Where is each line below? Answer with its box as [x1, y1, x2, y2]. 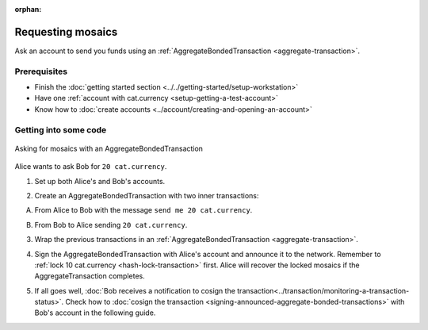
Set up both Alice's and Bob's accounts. [34, 176, 166, 186]
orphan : [14, 5, 42, 13]
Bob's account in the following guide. [34, 308, 156, 317]
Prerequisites [14, 66, 67, 77]
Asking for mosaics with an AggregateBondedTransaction [14, 144, 204, 153]
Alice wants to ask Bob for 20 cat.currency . [14, 162, 167, 171]
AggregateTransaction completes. [34, 271, 146, 281]
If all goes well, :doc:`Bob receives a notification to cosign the [34, 286, 235, 295]
